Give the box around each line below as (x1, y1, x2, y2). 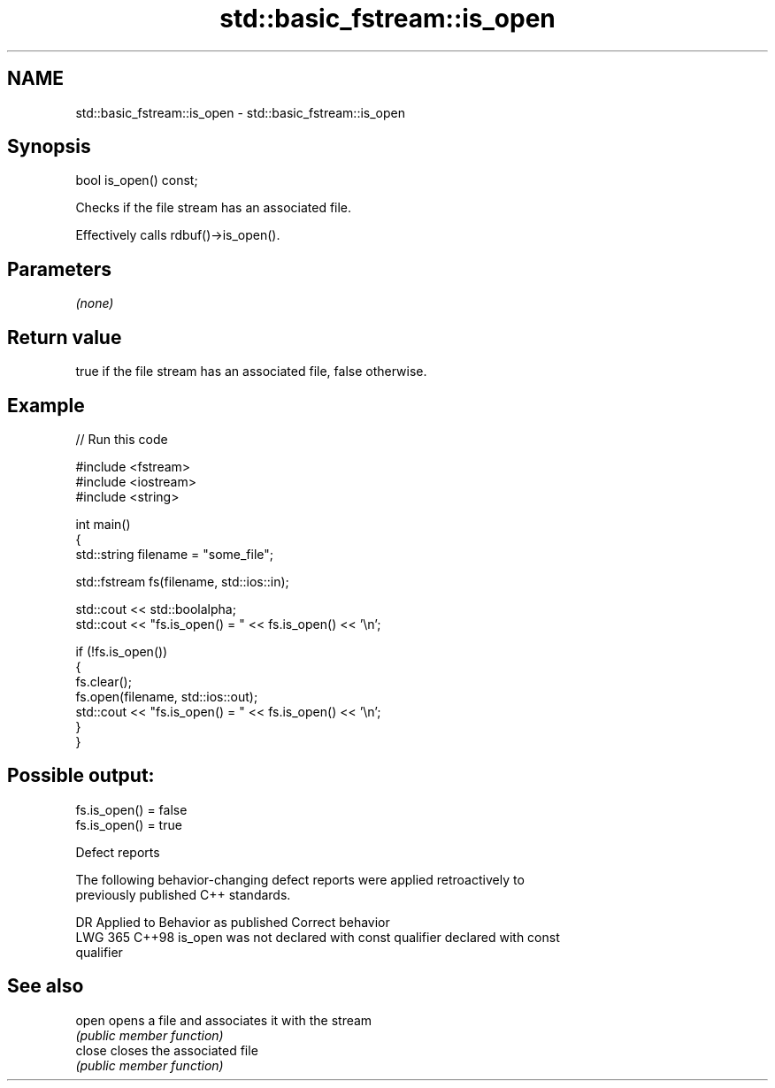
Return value (7, 326, 122, 349)
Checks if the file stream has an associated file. (75, 200, 352, 216)
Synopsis (7, 135, 91, 158)
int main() (75, 516, 131, 532)
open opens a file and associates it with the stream (75, 1012, 372, 1028)
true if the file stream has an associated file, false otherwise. (75, 364, 427, 379)
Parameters (7, 257, 111, 280)
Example (7, 394, 85, 417)
